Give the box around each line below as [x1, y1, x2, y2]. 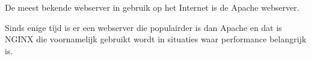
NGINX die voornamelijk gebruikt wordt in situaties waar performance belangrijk [5, 33, 307, 45]
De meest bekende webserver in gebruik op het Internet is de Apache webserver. [5, 1, 300, 13]
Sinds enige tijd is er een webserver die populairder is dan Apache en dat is [5, 21, 282, 33]
